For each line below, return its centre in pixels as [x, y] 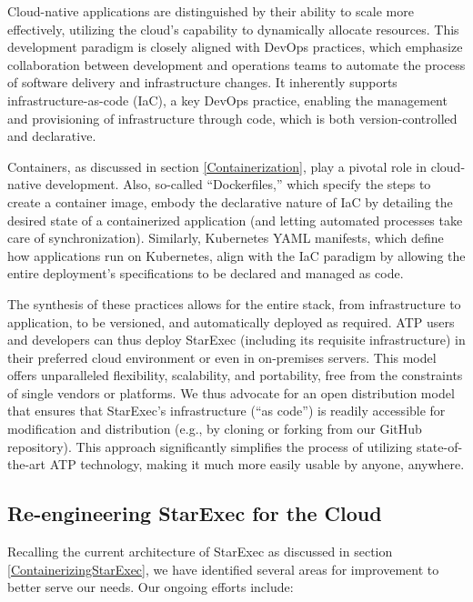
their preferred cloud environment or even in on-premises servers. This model [222, 357]
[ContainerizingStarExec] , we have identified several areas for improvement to [223, 569]
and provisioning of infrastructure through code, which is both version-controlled [232, 118]
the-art [27, 464]
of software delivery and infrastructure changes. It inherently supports [202, 82]
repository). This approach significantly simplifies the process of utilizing [210, 446]
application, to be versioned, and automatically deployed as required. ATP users [231, 321]
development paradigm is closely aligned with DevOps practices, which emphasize [235, 47]
